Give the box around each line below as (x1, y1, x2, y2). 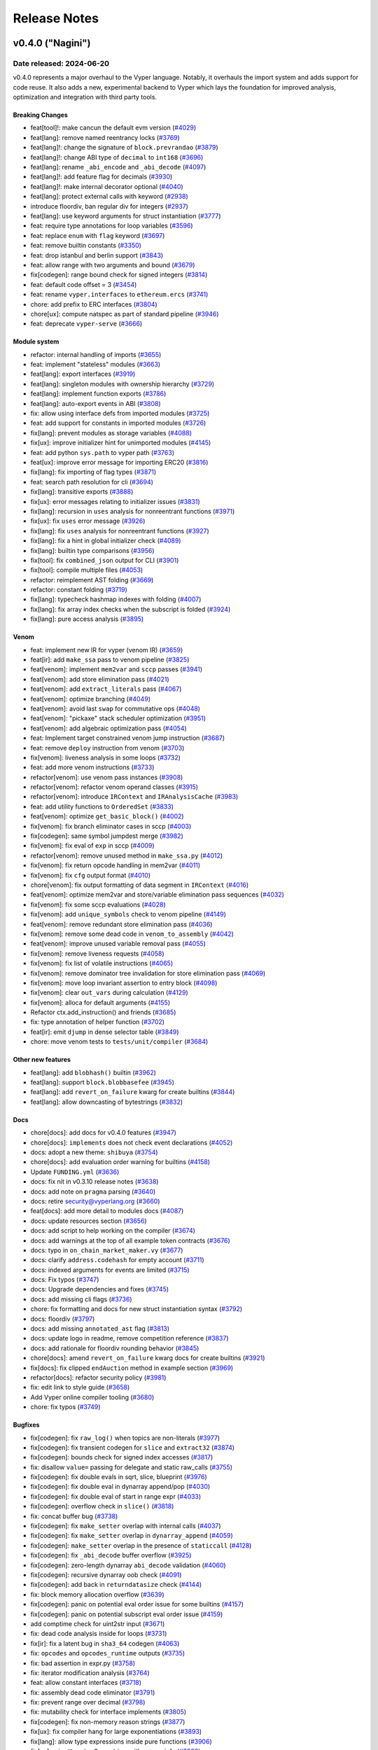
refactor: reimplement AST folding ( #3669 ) (30, 575, 154, 584)
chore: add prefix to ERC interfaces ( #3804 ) (30, 300, 157, 308)
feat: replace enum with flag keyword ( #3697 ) (30, 231, 165, 239)
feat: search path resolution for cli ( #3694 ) (30, 477, 154, 486)
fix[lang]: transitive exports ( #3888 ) (30, 487, 134, 496)
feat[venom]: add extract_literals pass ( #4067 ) (30, 685, 182, 693)
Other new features (13, 1056, 71, 1064)
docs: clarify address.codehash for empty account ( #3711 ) (30, 1256, 204, 1264)
